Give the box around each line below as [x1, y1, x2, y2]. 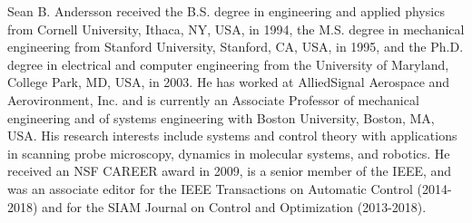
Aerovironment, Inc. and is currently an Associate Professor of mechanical [7, 90, 419, 109]
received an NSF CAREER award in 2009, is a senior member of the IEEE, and [7, 161, 452, 180]
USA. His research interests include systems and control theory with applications [7, 126, 457, 145]
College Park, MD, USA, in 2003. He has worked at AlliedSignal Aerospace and [7, 73, 450, 92]
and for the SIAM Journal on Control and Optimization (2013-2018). [42, 197, 427, 216]
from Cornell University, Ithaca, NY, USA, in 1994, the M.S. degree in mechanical [7, 19, 465, 38]
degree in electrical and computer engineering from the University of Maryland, [7, 54, 449, 73]
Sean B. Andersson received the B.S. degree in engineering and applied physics [7, 2, 445, 20]
